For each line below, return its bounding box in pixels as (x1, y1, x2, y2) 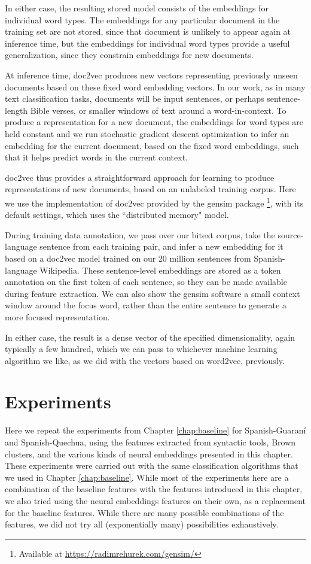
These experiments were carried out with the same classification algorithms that (5, 459, 298, 472)
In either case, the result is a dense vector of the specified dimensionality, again (5, 330, 295, 343)
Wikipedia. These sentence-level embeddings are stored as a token (39, 263, 281, 276)
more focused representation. (5, 310, 110, 323)
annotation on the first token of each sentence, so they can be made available (5, 275, 287, 288)
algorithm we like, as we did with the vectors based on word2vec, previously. (5, 354, 285, 366)
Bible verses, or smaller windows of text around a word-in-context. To (30, 104, 286, 116)
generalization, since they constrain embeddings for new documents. (5, 48, 254, 61)
